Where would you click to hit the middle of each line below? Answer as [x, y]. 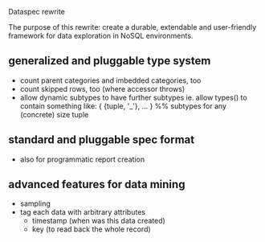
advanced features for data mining [97, 185]
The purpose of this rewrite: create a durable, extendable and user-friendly [132, 27]
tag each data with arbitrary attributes [83, 212]
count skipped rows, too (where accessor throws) [102, 88]
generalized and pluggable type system [110, 61]
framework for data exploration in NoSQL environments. [101, 36]
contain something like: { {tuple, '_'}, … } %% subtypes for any [123, 106]
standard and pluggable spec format [102, 140]
